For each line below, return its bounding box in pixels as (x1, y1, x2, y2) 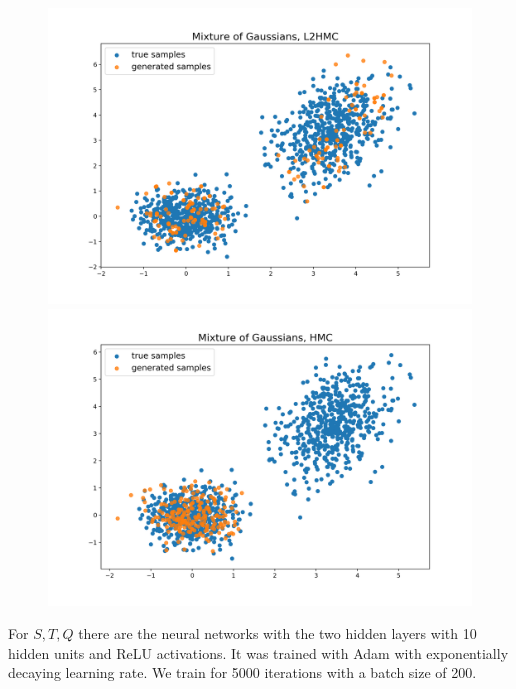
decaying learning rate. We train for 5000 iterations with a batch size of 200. (8, 662, 477, 683)
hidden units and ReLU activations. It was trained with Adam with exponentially (8, 642, 509, 663)
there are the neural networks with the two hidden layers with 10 (78, 623, 477, 644)
